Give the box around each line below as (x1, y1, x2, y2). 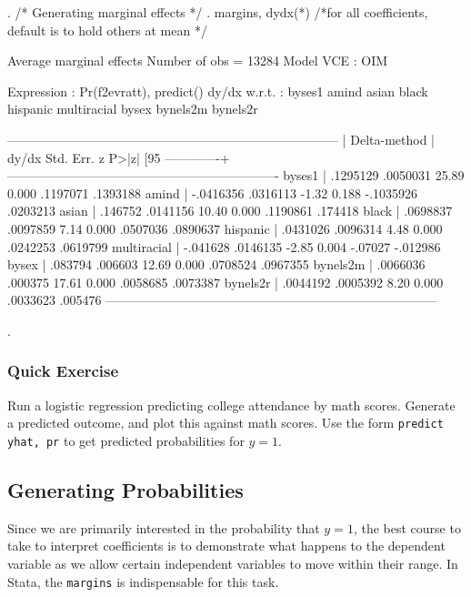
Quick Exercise (7, 359, 119, 382)
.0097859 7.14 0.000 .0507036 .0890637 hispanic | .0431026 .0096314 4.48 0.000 (7, 218, 443, 238)
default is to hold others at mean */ (7, 20, 207, 39)
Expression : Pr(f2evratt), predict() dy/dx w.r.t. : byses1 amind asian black (7, 81, 428, 100)
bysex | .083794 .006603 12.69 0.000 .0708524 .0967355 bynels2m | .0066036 (7, 255, 426, 274)
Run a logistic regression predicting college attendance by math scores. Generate (7, 395, 456, 414)
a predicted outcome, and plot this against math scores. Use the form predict (7, 413, 444, 432)
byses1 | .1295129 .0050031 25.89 (283, 166, 465, 185)
